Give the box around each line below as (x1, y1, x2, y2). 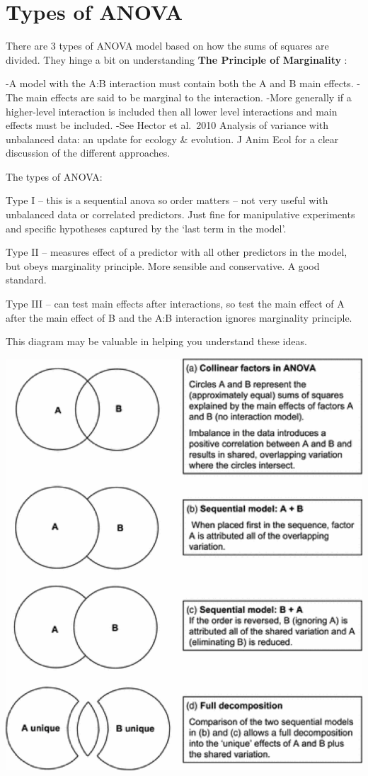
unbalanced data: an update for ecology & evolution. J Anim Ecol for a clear (6, 131, 339, 146)
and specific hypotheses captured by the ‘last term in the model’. (6, 220, 287, 235)
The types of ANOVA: (6, 169, 103, 184)
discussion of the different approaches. (6, 145, 171, 160)
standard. (6, 272, 47, 287)
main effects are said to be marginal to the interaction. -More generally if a (25, 89, 352, 104)
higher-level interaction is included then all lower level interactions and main (6, 103, 338, 118)
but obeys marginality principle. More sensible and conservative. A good (6, 258, 320, 273)
